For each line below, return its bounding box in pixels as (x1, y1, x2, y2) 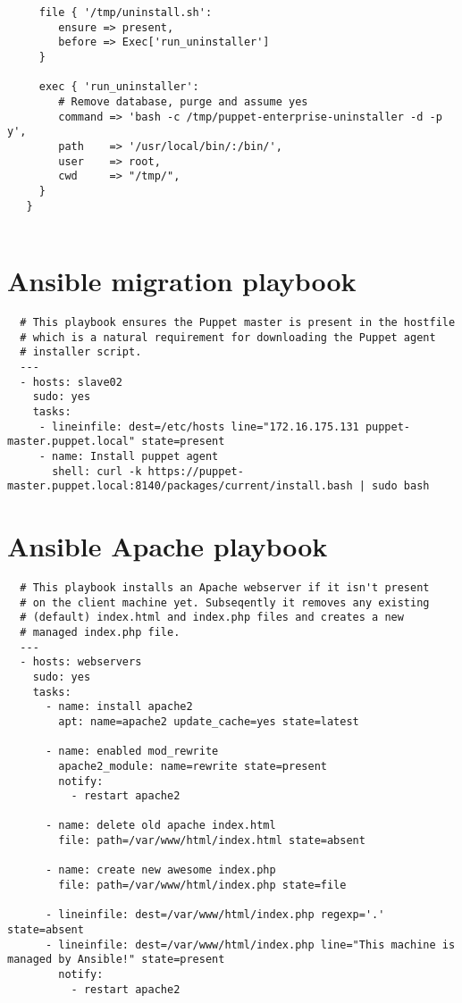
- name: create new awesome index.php (45, 864, 276, 877)
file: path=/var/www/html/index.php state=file (58, 879, 347, 892)
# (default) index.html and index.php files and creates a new (20, 611, 404, 624)
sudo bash (372, 480, 430, 493)
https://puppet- (147, 464, 244, 478)
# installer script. (20, 346, 142, 359)
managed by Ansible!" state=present (7, 953, 225, 966)
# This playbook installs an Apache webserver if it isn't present (20, 581, 430, 594)
